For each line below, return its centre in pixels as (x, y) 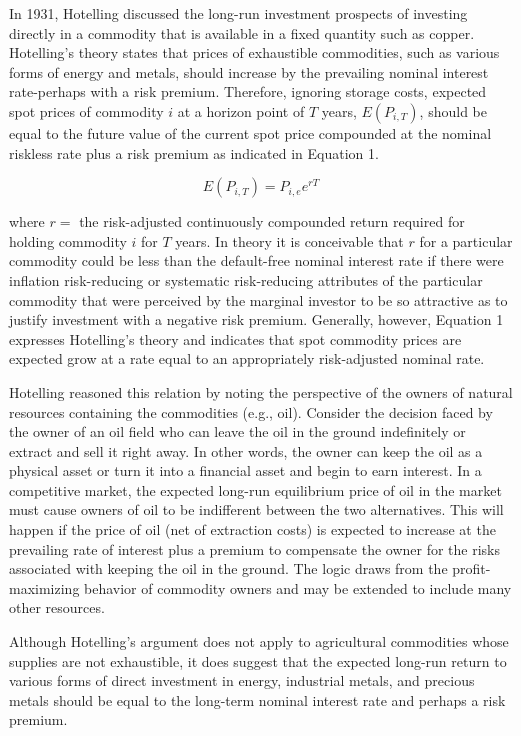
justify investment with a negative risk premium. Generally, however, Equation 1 (256, 319)
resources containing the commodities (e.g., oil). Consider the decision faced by (251, 411)
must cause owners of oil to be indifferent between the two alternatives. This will (256, 509)
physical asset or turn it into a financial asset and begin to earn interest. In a (245, 470)
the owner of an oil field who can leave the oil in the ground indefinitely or (237, 431)
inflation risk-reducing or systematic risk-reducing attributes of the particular (246, 279)
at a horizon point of (241, 110)
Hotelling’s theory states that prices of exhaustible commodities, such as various (254, 52)
